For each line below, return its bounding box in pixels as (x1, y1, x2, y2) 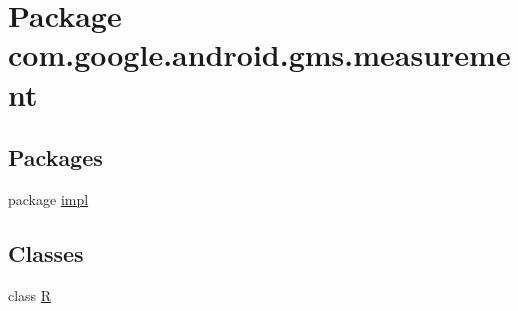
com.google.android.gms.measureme (8, 34, 511, 75)
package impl (8, 188, 89, 209)
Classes (8, 237, 84, 268)
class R (8, 284, 52, 305)
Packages (8, 142, 103, 173)
